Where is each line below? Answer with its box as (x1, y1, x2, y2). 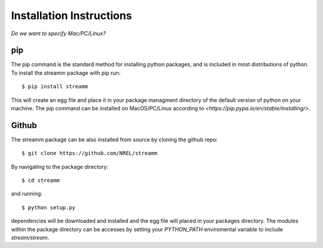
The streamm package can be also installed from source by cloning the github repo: (11, 136, 218, 143)
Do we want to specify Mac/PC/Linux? (11, 30, 106, 37)
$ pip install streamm (22, 83, 89, 90)
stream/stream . (11, 234, 49, 241)
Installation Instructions (11, 9, 132, 22)
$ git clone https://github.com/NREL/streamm (22, 150, 158, 157)
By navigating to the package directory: (11, 163, 109, 170)
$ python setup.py (22, 204, 76, 211)
